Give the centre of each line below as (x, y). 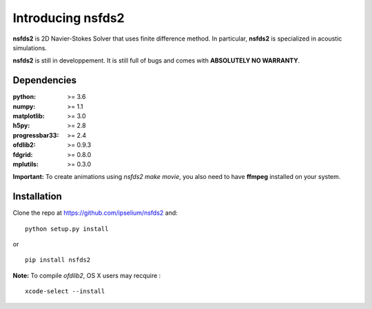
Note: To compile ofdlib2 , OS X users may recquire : (87, 275)
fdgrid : (23, 154)
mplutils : (26, 164)
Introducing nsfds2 (69, 18)
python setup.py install (67, 228)
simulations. (30, 47)
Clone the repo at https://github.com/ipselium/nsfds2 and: (95, 213)
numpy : (24, 106)
